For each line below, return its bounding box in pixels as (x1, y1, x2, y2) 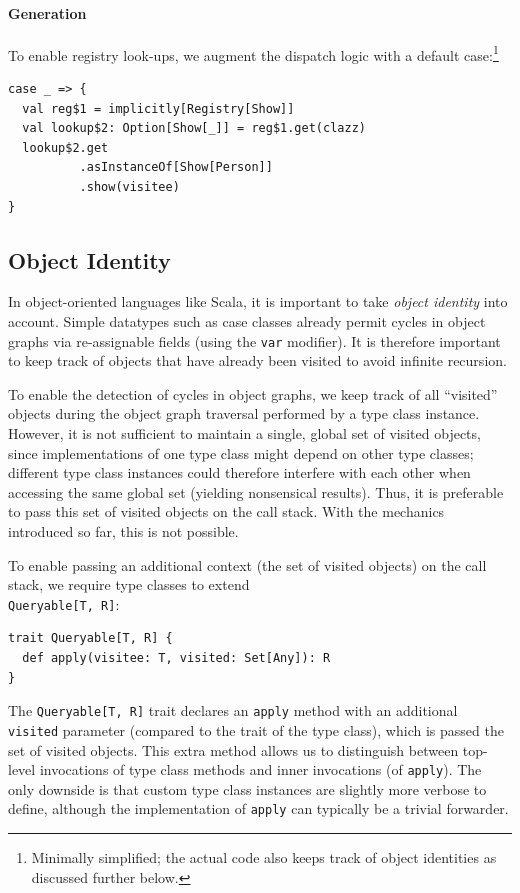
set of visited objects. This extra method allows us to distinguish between (8, 739, 459, 760)
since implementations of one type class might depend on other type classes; (8, 442, 474, 463)
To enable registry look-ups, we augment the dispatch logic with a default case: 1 (8, 41, 499, 65)
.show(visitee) (79, 180, 180, 195)
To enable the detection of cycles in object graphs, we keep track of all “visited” (8, 383, 498, 404)
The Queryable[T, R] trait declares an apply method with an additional (8, 700, 458, 721)
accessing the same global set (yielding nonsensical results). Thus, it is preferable (8, 481, 504, 502)
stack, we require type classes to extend (8, 574, 250, 595)
